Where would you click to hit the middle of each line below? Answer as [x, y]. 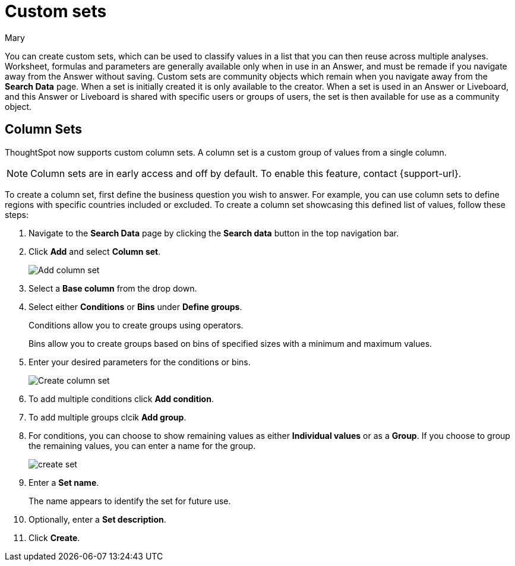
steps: [17, 214]
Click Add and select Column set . [95, 251]
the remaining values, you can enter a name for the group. [142, 445]
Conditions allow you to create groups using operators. [136, 325]
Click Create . [54, 537]
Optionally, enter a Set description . [97, 519]
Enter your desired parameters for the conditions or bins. [140, 362]
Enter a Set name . [64, 482]
